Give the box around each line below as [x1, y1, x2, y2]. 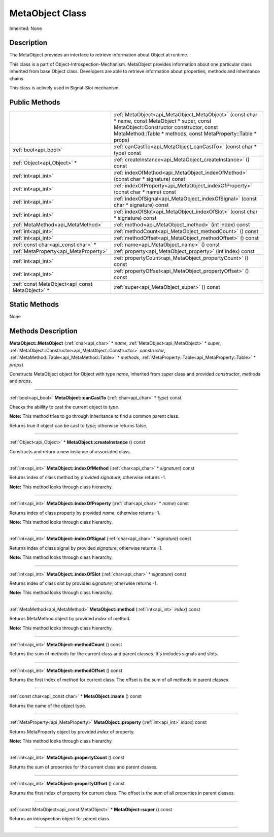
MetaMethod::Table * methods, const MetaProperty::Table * [113, 130, 257, 137]
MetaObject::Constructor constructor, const [113, 123, 218, 130]
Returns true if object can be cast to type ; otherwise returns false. [9, 422, 147, 428]
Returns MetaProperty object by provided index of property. [9, 728, 135, 734]
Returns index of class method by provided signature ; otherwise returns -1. [9, 475, 166, 481]
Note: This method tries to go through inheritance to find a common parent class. [9, 413, 180, 419]
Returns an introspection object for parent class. [9, 816, 111, 822]
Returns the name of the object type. [9, 702, 86, 709]
